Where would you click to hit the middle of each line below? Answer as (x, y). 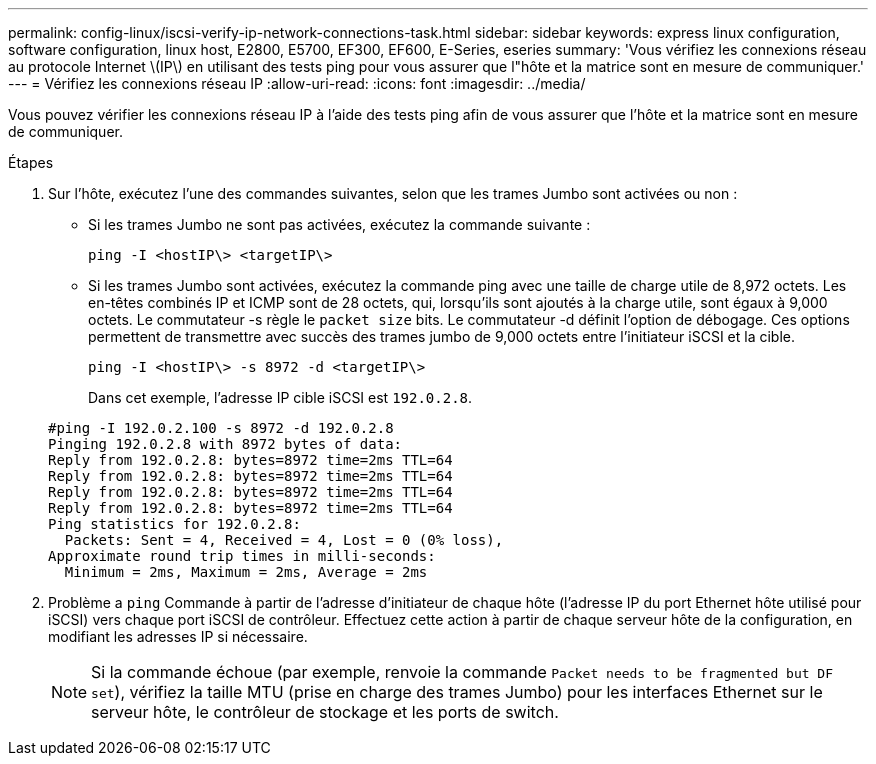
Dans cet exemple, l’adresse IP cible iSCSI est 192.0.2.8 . (280, 397)
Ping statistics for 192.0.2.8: (174, 524)
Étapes (31, 162)
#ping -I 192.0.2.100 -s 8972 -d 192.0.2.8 (221, 428)
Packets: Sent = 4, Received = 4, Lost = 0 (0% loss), (284, 540)
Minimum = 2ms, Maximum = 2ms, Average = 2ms (246, 572)
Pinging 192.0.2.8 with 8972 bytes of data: (225, 444)
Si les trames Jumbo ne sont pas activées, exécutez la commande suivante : (339, 224)
